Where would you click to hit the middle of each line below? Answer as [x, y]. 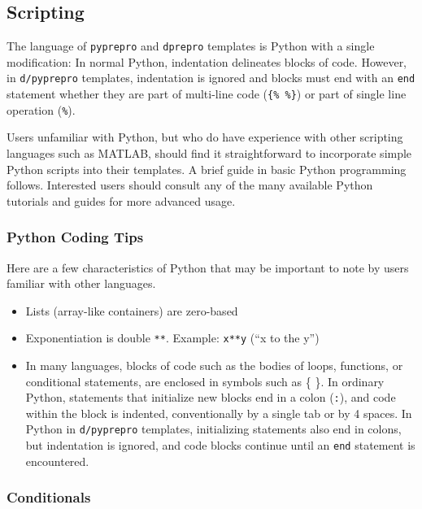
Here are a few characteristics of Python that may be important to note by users [208, 267]
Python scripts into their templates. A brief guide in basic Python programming [207, 169]
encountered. [57, 461]
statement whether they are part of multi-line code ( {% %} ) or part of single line [207, 94]
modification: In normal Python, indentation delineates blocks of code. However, [207, 61]
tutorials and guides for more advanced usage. [121, 200]
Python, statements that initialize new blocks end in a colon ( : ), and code [211, 397]
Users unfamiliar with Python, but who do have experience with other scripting [205, 137]
